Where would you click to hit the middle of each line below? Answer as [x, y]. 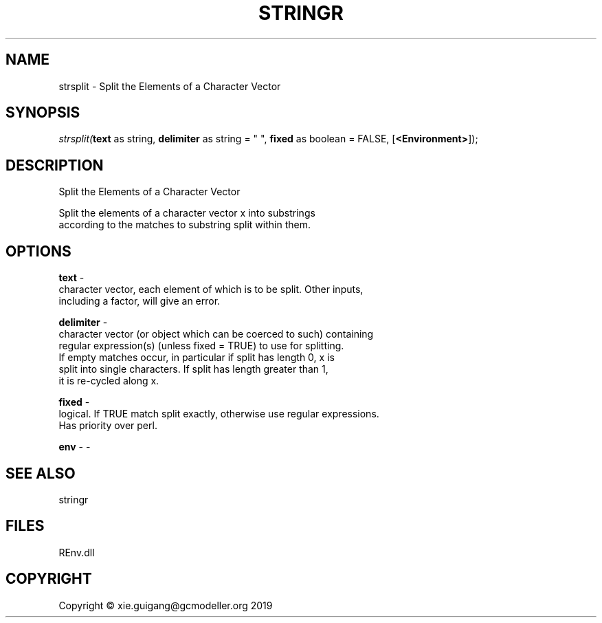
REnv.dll [77, 552]
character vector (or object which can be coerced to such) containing [216, 334]
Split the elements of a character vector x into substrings [187, 213]
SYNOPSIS [43, 113]
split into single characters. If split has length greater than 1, [193, 369]
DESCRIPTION [55, 165]
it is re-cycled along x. [109, 381]
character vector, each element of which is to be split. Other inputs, [211, 289]
